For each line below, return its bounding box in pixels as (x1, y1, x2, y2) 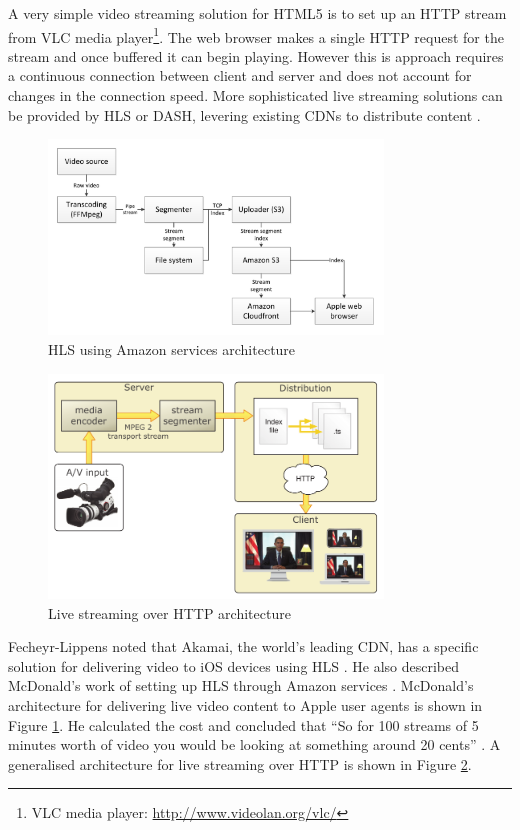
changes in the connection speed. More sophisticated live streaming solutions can (8, 85, 503, 106)
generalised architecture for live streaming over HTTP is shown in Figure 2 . (8, 753, 472, 774)
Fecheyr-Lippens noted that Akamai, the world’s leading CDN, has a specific (8, 636, 479, 657)
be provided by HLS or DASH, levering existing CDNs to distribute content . (8, 104, 481, 125)
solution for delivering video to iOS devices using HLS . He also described (8, 655, 460, 676)
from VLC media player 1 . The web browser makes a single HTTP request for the (8, 23, 504, 47)
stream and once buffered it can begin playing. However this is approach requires (8, 45, 504, 66)
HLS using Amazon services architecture (48, 339, 296, 360)
